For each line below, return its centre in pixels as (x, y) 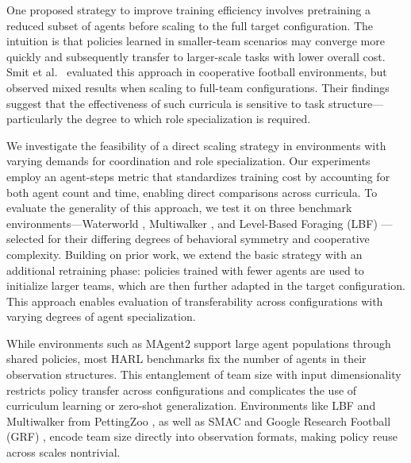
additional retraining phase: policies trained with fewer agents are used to (185, 270)
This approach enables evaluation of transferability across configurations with (195, 301)
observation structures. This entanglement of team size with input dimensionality (204, 374)
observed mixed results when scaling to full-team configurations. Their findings (198, 87)
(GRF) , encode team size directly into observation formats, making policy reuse (202, 436)
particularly (35, 119)
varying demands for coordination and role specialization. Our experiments (188, 161)
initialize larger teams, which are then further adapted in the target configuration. (206, 286)
